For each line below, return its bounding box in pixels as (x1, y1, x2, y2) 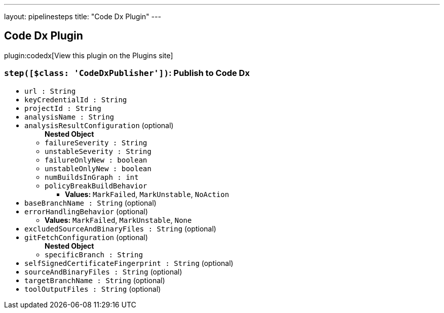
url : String (24, 87, 76, 95)
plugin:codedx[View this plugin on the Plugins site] (4, 51, 173, 60)
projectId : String (24, 104, 101, 112)
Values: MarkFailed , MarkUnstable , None (45, 215, 192, 224)
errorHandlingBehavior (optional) (24, 207, 148, 216)
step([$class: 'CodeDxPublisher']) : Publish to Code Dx (4, 68, 250, 79)
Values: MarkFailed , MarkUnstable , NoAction (65, 189, 229, 199)
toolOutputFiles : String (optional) (24, 284, 161, 293)
